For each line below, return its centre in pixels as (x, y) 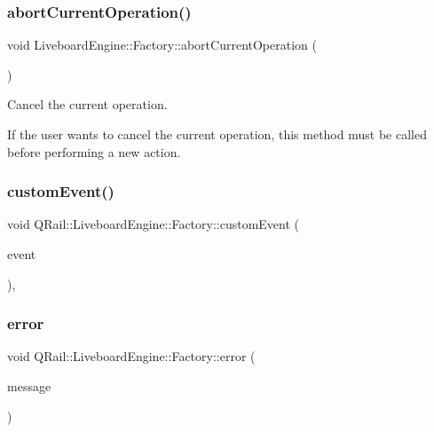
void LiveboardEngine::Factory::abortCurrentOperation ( (162, 45)
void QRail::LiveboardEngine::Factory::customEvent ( (154, 224)
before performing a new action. (94, 151)
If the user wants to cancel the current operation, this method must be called (217, 134)
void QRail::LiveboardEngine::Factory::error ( (131, 356)
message (29, 386)
